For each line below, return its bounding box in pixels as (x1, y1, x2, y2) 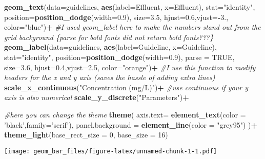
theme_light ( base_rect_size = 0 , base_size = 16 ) (4, 129, 168, 140)
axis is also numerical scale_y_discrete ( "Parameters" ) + (4, 92, 189, 103)
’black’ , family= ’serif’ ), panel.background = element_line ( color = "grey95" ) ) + (4, 119, 257, 130)
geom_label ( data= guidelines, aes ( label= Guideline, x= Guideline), (4, 42, 217, 52)
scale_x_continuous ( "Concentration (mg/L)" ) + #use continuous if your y (4, 82, 249, 92)
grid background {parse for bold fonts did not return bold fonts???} (4, 31, 213, 42)
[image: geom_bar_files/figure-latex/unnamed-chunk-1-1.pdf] (4, 147, 217, 155)
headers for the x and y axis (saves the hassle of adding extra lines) (4, 72, 215, 83)
